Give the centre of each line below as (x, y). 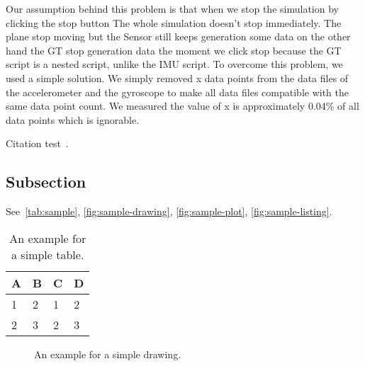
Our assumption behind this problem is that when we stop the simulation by (172, 8)
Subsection (46, 182)
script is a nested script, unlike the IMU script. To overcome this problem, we (174, 64)
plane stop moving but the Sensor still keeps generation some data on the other (178, 36)
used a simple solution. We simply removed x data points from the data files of (177, 78)
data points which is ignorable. (73, 119)
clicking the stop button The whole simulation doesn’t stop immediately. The (174, 22)
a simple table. (48, 254)
